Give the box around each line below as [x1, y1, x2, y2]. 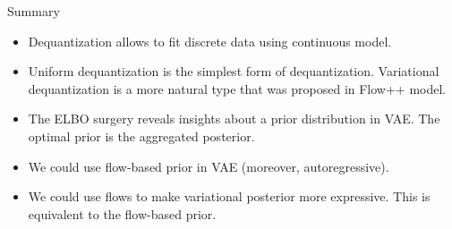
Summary [7, 2, 60, 20]
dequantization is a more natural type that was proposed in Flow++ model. [28, 79, 447, 98]
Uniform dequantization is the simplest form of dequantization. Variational [28, 62, 439, 81]
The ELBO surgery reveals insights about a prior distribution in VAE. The [28, 109, 440, 128]
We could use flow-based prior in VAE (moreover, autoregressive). [28, 157, 389, 175]
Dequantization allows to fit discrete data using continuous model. [28, 31, 392, 50]
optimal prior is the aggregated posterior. [28, 126, 255, 145]
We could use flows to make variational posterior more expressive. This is [28, 187, 431, 206]
